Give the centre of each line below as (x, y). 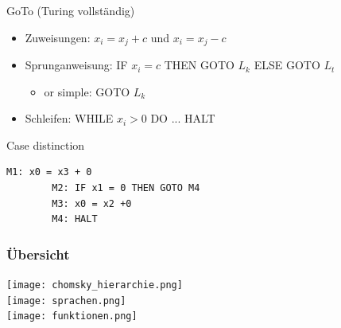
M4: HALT (75, 219)
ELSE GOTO (287, 65)
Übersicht (38, 254)
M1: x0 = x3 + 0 (49, 172)
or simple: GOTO (87, 91)
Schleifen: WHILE (69, 118)
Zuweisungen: (58, 37)
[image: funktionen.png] (72, 316)
